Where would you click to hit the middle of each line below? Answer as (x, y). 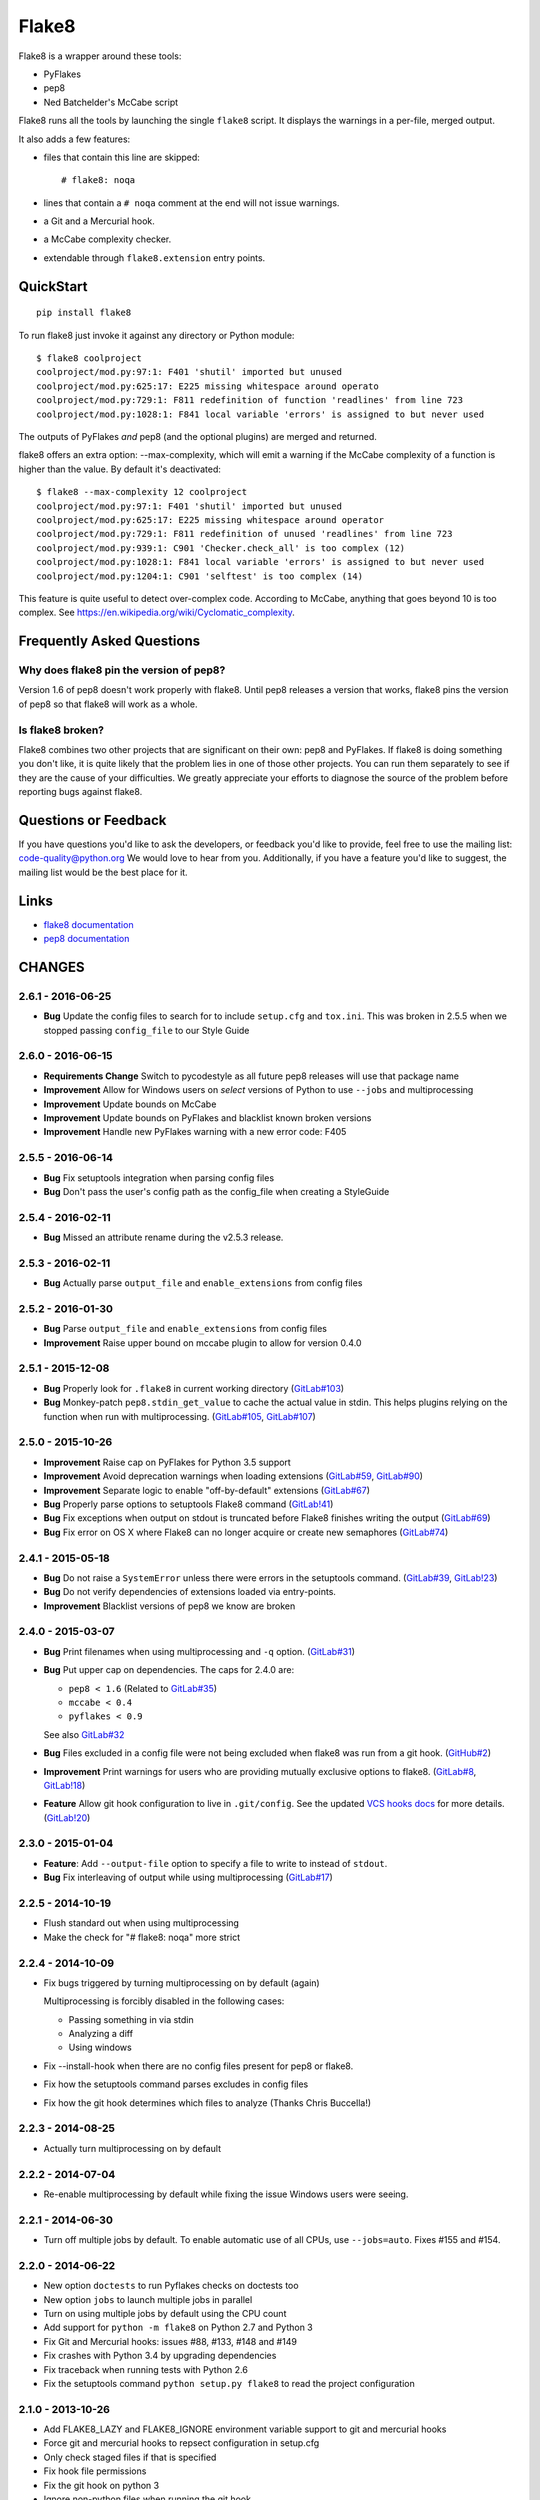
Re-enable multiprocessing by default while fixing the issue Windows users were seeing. (226, 2194)
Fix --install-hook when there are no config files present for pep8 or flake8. (198, 2066)
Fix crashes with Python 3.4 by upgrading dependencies (160, 2356)
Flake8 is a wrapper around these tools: (100, 56)
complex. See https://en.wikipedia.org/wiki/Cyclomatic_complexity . (156, 612)
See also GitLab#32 (84, 1734)
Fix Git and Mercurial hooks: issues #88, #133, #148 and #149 (170, 2341)
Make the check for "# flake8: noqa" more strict (141, 1937)
